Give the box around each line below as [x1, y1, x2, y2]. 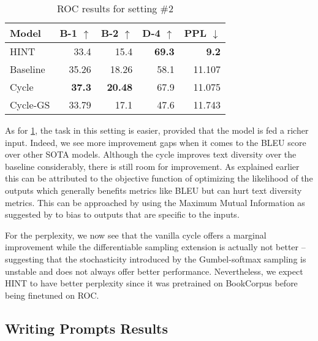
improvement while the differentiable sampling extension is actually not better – [5, 240, 306, 253]
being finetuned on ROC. [5, 288, 99, 301]
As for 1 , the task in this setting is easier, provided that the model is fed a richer [5, 124, 309, 136]
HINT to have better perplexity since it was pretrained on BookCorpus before [5, 277, 298, 289]
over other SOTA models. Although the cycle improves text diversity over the [5, 148, 297, 161]
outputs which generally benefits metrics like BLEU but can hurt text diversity [5, 183, 302, 196]
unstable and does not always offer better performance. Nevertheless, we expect [5, 264, 303, 277]
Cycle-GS [10, 98, 50, 112]
